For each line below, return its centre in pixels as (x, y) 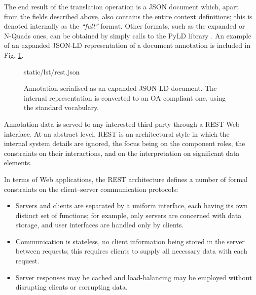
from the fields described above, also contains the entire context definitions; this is (128, 16)
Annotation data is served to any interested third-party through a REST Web (122, 124)
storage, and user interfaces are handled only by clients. (100, 225)
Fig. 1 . (14, 55)
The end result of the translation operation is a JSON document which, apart (121, 6)
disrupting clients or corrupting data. (72, 287)
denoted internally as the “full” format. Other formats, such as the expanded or (125, 26)
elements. (18, 163)
